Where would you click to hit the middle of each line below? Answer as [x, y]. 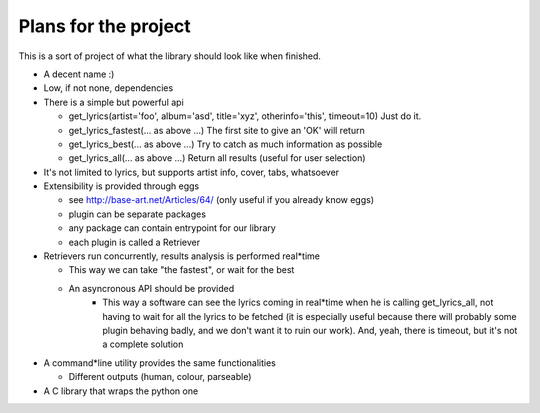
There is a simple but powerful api [113, 102]
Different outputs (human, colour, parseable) [160, 377]
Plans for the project [105, 26]
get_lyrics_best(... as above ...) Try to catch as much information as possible [225, 144]
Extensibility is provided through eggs [121, 186]
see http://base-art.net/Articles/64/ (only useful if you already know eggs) [221, 200]
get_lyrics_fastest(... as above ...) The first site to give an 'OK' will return [216, 130]
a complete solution [143, 344]
